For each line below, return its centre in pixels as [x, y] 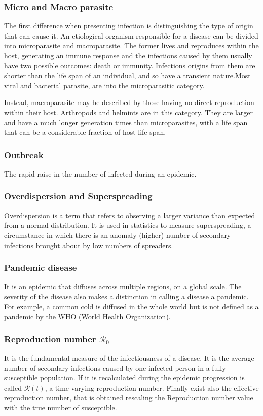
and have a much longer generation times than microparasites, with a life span [126, 122]
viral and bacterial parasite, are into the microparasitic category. [104, 85]
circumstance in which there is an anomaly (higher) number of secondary [118, 235]
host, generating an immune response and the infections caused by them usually [128, 55]
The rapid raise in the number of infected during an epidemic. [100, 173]
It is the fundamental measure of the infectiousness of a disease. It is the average [129, 357]
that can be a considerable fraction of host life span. [85, 132]
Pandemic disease [41, 268]
